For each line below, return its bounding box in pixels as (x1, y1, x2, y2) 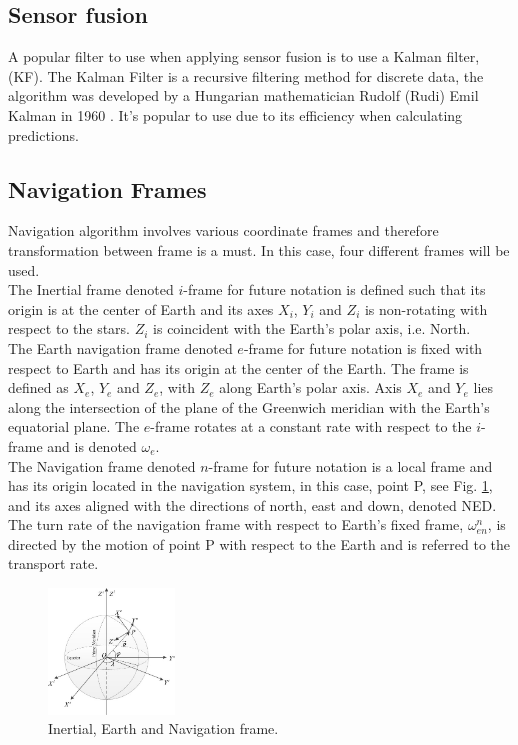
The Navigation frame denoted (8, 455, 196, 476)
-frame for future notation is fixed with (243, 337, 483, 358)
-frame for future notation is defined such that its (183, 279, 486, 300)
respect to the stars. (8, 318, 131, 339)
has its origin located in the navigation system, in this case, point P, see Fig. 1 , (8, 475, 493, 496)
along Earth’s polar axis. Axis (219, 377, 402, 398)
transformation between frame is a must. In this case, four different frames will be (8, 239, 510, 260)
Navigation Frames (8, 173, 207, 204)
